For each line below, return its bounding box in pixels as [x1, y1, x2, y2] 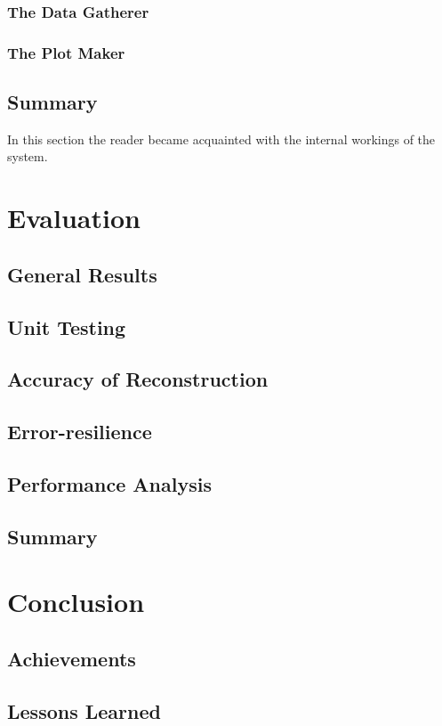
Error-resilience [7, 418, 152, 445]
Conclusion [7, 583, 145, 620]
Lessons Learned [7, 697, 161, 724]
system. [7, 147, 48, 166]
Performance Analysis [7, 469, 212, 497]
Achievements [7, 644, 136, 672]
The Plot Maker [7, 41, 125, 63]
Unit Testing [7, 313, 126, 340]
